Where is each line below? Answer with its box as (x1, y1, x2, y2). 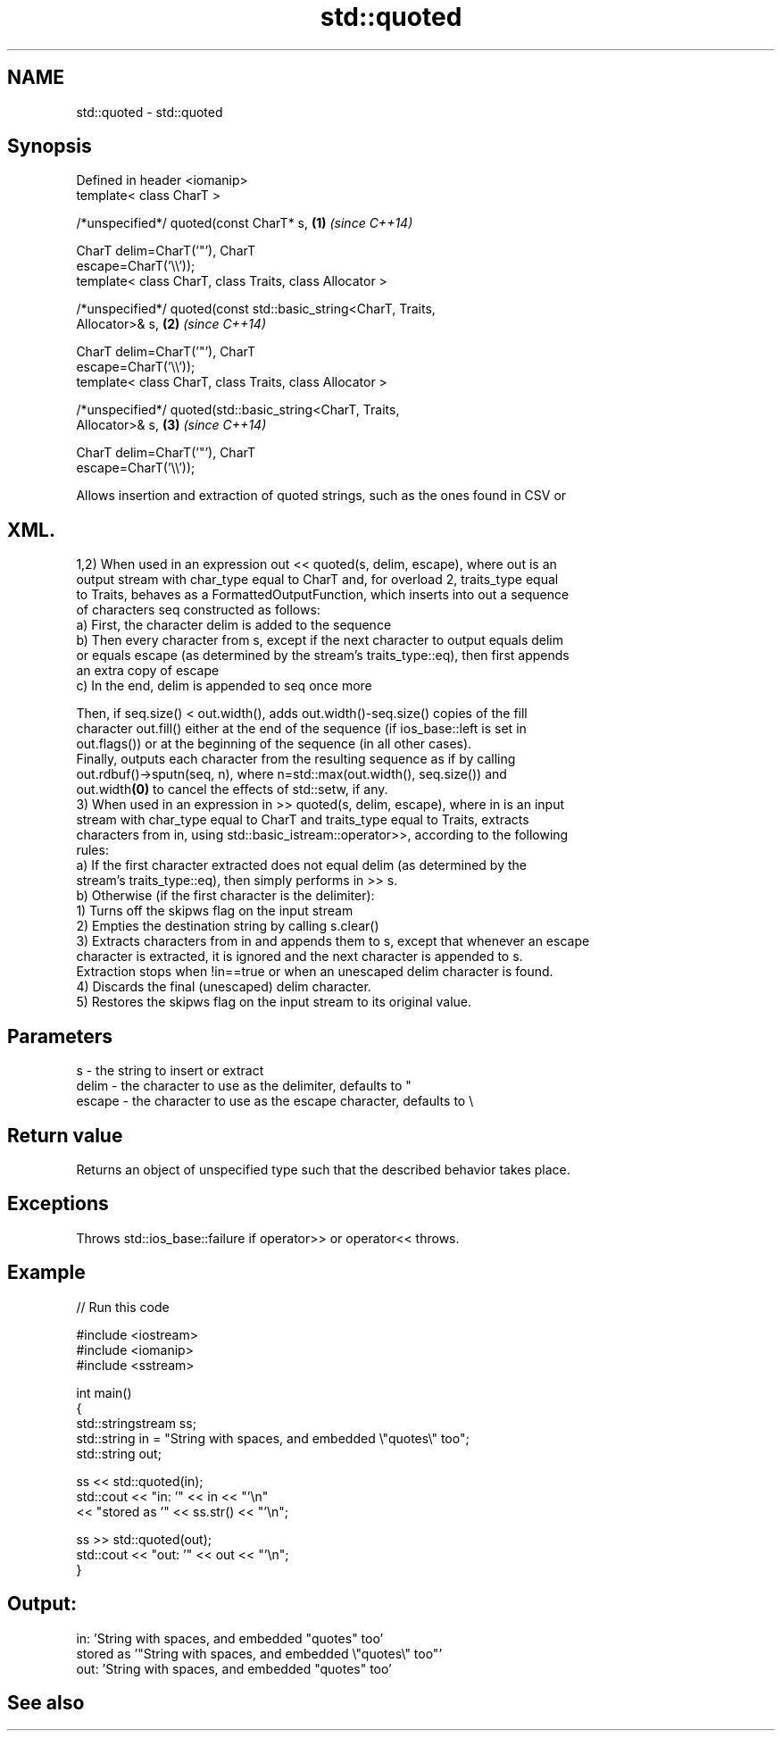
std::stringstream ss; (76, 1415, 196, 1431)
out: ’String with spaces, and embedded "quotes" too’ (76, 1660, 392, 1676)
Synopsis (7, 135, 92, 158)
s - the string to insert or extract (76, 1063, 264, 1079)
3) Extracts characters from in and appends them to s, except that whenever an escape (76, 933, 590, 949)
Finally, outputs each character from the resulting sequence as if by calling (76, 751, 516, 767)
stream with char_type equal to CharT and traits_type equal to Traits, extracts (76, 812, 529, 828)
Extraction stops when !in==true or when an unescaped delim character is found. (76, 964, 553, 980)
